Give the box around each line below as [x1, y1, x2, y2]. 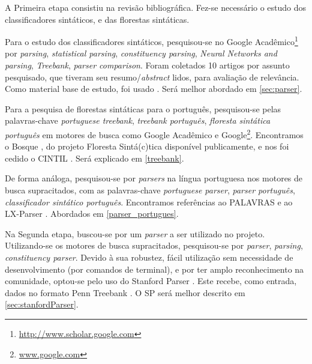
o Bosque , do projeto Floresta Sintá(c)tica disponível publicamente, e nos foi [5, 140, 289, 153]
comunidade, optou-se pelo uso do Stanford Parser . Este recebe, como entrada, [5, 275, 297, 287]
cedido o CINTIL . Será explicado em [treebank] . [5, 151, 184, 164]
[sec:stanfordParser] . [5, 298, 79, 311]
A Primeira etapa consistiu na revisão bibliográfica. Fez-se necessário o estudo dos [5, 1, 307, 13]
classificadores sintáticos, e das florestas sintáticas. [5, 13, 190, 25]
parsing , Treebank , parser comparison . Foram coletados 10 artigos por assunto [5, 59, 290, 71]
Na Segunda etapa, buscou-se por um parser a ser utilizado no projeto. [5, 227, 265, 240]
